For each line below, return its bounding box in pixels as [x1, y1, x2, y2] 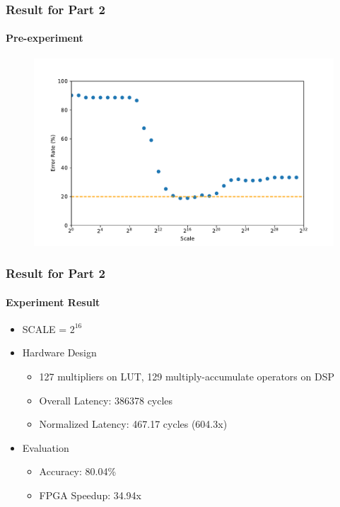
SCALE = [22, 321, 67, 336]
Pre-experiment [6, 30, 83, 45]
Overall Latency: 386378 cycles [39, 392, 173, 407]
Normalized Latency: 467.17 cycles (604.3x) [39, 416, 228, 431]
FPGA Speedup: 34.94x [39, 488, 142, 503]
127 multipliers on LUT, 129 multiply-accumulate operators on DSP [39, 369, 334, 384]
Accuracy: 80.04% [39, 464, 117, 479]
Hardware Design [22, 345, 97, 360]
